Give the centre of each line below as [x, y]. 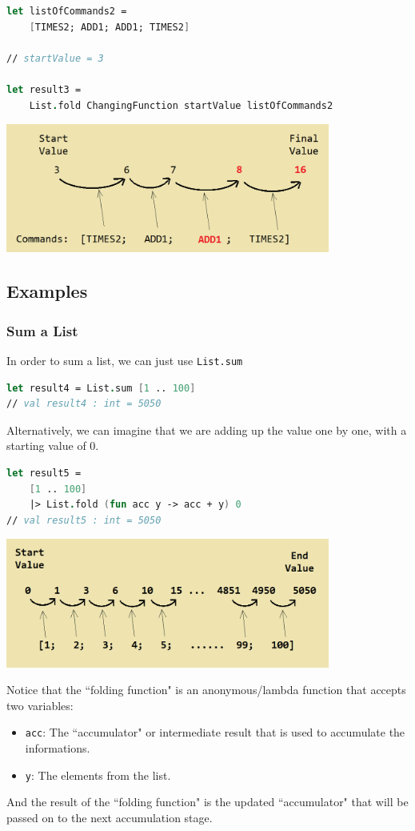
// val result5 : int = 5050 [84, 520]
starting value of [46, 446]
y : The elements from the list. [98, 775]
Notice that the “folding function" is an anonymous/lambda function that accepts [206, 690]
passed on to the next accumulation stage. [110, 817]
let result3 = [44, 89]
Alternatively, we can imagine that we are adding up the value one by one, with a [207, 430]
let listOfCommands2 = [67, 11]
